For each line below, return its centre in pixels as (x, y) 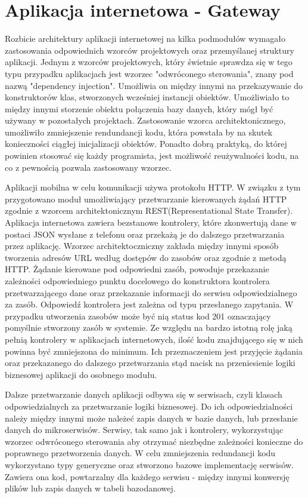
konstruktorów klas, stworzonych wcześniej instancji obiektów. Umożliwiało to (147, 97)
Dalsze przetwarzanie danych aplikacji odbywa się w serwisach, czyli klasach (144, 394)
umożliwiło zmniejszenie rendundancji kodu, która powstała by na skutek (139, 132)
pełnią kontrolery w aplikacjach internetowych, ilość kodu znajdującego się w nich (154, 339)
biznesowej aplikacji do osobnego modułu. (81, 374)
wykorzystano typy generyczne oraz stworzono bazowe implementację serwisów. (149, 464)
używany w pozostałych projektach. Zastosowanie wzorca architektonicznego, (145, 120)
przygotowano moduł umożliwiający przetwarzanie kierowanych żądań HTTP (146, 199)
